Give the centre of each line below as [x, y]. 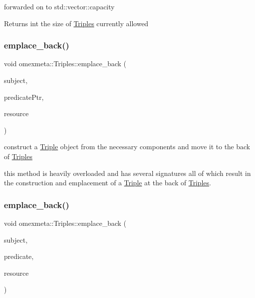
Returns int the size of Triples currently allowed [76, 23]
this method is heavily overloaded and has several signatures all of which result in [127, 173]
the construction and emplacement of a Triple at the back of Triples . [108, 183]
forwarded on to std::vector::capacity [59, 6]
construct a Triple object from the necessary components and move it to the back [127, 147]
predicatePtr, [24, 97]
